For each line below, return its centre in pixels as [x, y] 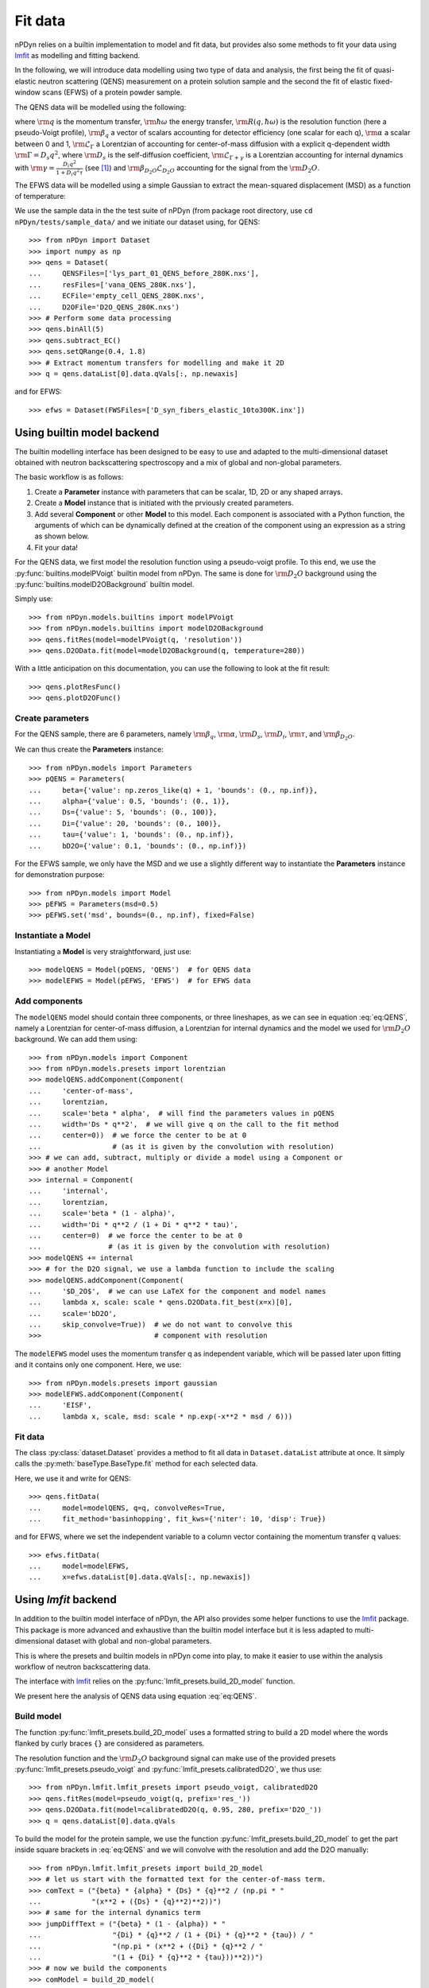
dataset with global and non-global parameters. [134, 1641]
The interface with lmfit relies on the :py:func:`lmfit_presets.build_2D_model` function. [155, 1681]
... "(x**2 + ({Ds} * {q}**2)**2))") [125, 1901]
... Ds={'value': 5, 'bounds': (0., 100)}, [123, 812]
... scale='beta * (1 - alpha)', [102, 1213]
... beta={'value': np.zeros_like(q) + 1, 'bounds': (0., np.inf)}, [173, 790]
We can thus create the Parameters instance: [89, 749]
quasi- [384, 70]
